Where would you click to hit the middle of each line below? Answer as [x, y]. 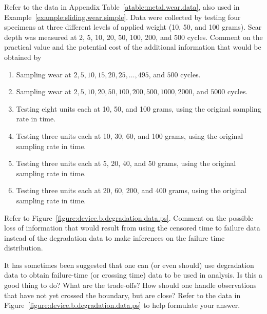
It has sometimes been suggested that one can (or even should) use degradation [129, 265]
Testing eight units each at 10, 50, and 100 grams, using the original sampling [139, 108]
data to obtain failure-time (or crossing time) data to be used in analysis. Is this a [133, 275]
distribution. [24, 248]
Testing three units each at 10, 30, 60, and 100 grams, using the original [130, 135]
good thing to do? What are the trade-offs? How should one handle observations [130, 285]
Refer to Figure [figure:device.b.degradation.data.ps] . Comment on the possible [129, 217]
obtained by [23, 57]
